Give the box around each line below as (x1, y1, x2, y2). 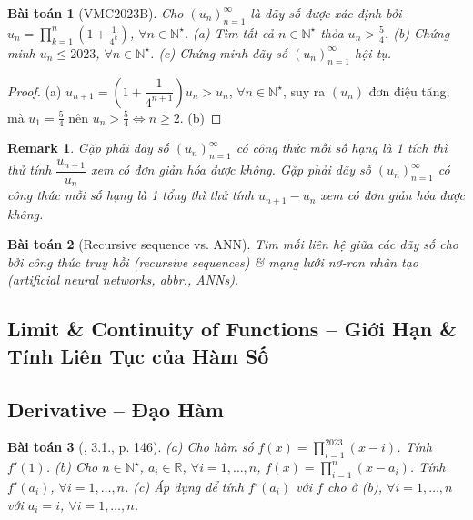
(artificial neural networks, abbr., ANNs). (7, 270, 239, 289)
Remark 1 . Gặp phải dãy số (7, 138, 169, 157)
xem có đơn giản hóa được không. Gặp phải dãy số (90, 160, 371, 179)
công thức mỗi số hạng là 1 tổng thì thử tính (7, 185, 254, 205)
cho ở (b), (327, 476, 383, 495)
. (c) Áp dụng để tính (125, 476, 244, 495)
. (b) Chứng (384, 23, 450, 42)
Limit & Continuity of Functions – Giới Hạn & (7, 315, 457, 343)
